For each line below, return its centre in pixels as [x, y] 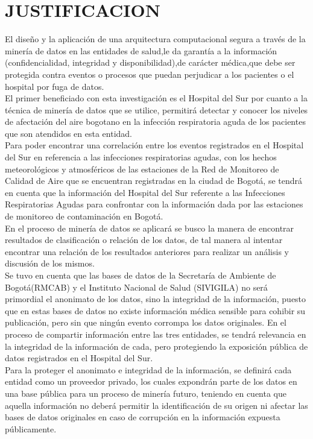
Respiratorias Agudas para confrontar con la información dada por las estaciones [154, 204]
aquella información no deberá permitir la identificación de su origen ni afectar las [156, 405]
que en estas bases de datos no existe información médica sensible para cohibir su [155, 310]
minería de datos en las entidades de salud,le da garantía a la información [141, 50]
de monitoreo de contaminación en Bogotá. [84, 216]
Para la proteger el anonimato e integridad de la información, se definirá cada [148, 369]
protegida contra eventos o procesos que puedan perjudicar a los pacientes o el [150, 74]
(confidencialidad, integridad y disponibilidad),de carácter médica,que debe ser [150, 62]
